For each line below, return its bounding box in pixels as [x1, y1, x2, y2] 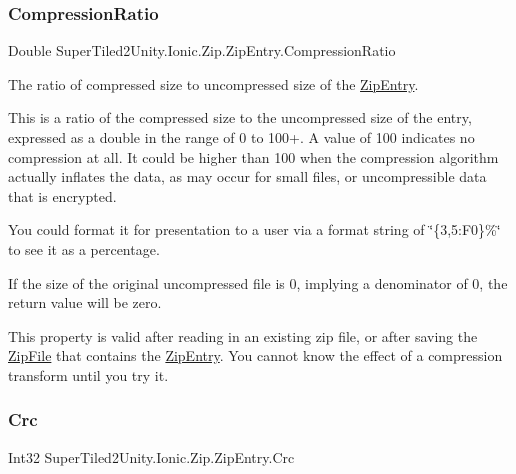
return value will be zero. [8, 292, 162, 313]
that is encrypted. [8, 185, 117, 206]
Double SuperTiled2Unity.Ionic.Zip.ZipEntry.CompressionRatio [8, 40, 396, 61]
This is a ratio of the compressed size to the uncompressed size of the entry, [8, 107, 472, 128]
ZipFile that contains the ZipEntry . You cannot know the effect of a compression [8, 345, 503, 366]
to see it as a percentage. [8, 238, 160, 259]
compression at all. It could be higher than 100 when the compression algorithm [8, 146, 499, 167]
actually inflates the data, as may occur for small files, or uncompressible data [8, 166, 487, 187]
